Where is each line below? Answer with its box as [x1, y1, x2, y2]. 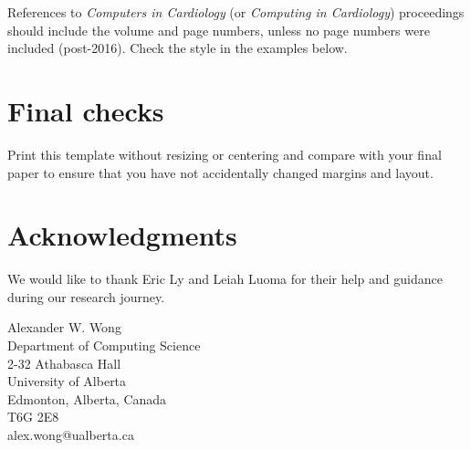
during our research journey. [7, 287, 165, 306]
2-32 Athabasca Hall [7, 353, 121, 372]
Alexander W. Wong [7, 318, 121, 337]
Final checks [7, 91, 164, 129]
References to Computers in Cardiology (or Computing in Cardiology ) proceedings [7, 3, 465, 21]
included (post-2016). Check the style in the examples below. [7, 38, 348, 58]
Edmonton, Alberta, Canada [7, 389, 167, 408]
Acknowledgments [7, 216, 237, 254]
